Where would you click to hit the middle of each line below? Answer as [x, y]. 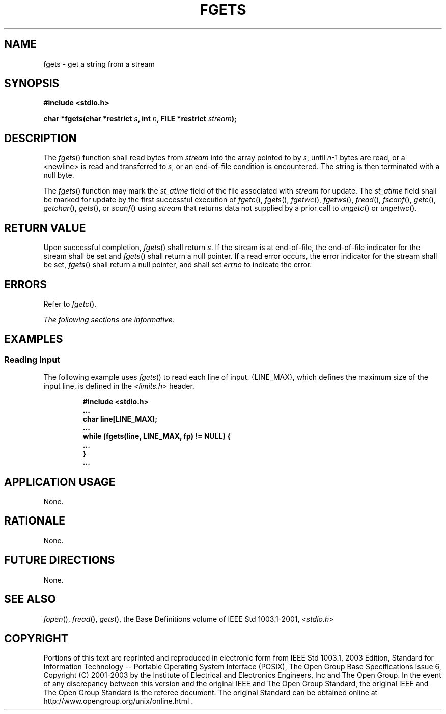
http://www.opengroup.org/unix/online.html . [118, 701]
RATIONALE [35, 521]
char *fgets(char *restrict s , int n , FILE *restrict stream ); [140, 119]
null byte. [59, 175]
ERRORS [26, 284]
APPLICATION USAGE [60, 482]
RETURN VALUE [45, 228]
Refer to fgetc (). [70, 304]
